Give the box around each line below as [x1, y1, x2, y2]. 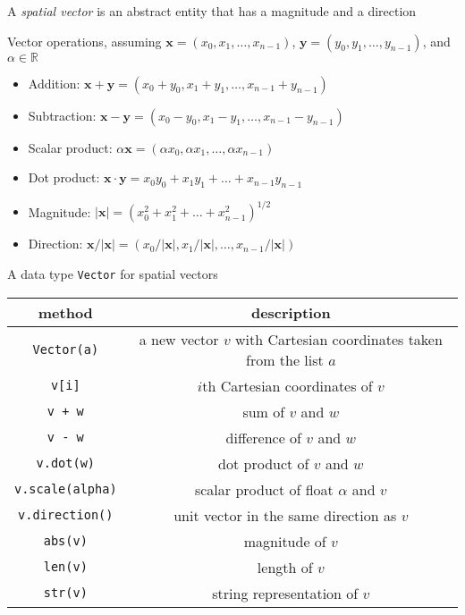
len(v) [43, 560, 88, 575]
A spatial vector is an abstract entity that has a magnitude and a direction [7, 2, 417, 20]
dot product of [218, 452, 309, 474]
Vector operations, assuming [7, 31, 162, 50]
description [250, 301, 331, 323]
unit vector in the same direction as [173, 504, 397, 526]
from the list [245, 349, 324, 370]
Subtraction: [28, 105, 97, 124]
